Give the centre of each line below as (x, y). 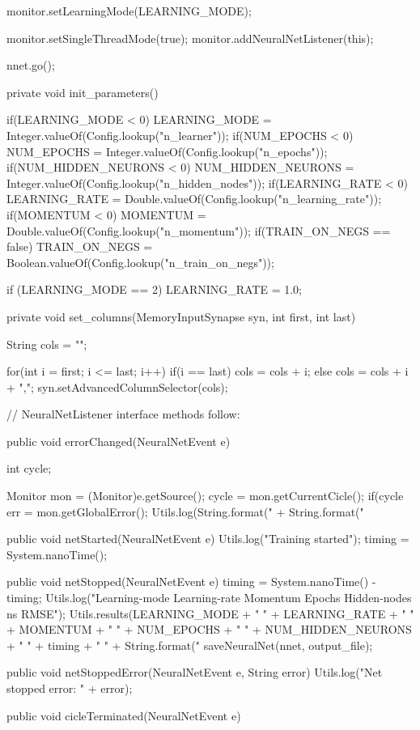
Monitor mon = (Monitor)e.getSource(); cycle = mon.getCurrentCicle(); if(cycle (205, 496)
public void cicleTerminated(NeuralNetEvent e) (124, 715)
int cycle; (29, 468)
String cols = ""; (47, 344)
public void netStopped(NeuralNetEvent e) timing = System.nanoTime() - (191, 581)
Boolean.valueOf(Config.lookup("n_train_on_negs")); (140, 262)
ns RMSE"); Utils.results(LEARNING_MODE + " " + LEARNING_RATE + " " (210, 613)
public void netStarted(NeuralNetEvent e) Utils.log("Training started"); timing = (208, 539)
